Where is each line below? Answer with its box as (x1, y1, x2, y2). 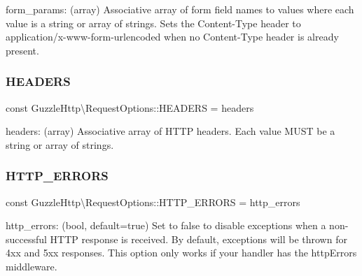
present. (6, 43, 39, 57)
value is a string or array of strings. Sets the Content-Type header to (6, 15, 301, 30)
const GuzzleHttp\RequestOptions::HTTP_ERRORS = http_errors (6, 194, 300, 209)
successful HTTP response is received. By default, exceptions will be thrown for (6, 231, 347, 246)
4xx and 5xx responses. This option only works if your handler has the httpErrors (6, 245, 357, 260)
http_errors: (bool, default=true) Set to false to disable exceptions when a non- (6, 218, 349, 233)
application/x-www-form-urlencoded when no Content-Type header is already (6, 29, 339, 44)
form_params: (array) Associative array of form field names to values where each (6, 2, 354, 16)
